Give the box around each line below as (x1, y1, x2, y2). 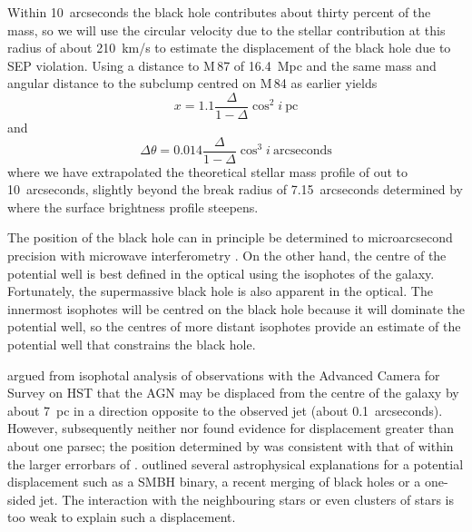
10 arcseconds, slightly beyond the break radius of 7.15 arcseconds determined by (7, 180, 463, 199)
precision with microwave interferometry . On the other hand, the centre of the (7, 246, 447, 265)
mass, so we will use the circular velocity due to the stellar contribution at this (7, 20, 446, 39)
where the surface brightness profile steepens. (7, 197, 259, 216)
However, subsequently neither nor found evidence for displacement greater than (7, 419, 455, 438)
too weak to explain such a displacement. (7, 507, 236, 527)
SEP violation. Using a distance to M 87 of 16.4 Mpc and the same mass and (7, 55, 437, 74)
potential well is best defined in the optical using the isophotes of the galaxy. (7, 263, 435, 282)
